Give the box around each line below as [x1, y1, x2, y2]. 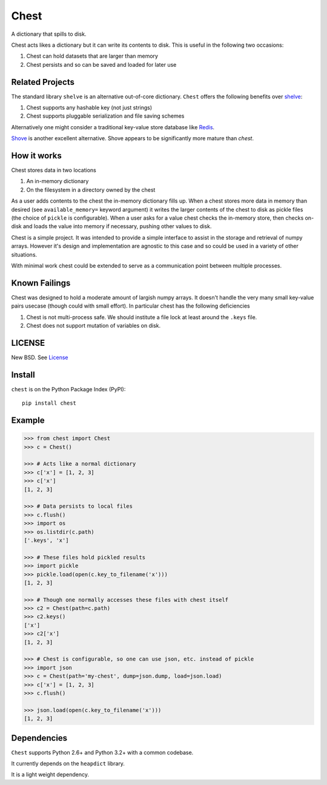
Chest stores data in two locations [11, 167, 96, 174]
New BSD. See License [11, 354, 68, 361]
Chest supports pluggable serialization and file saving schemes [26, 112, 185, 120]
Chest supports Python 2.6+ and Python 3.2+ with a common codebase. [11, 749, 194, 756]
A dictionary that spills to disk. [11, 30, 87, 38]
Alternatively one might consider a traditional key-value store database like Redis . [11, 123, 215, 130]
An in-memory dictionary [26, 178, 89, 185]
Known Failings [11, 278, 71, 288]
